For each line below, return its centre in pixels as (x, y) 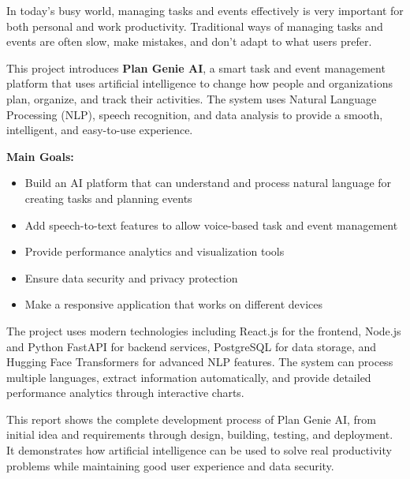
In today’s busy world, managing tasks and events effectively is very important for (205, 10)
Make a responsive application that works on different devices (174, 304)
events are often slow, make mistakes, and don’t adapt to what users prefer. (189, 41)
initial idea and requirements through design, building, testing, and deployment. (200, 434)
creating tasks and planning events (108, 198)
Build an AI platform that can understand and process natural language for (208, 183)
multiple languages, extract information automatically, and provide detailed (189, 377)
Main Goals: (40, 156)
